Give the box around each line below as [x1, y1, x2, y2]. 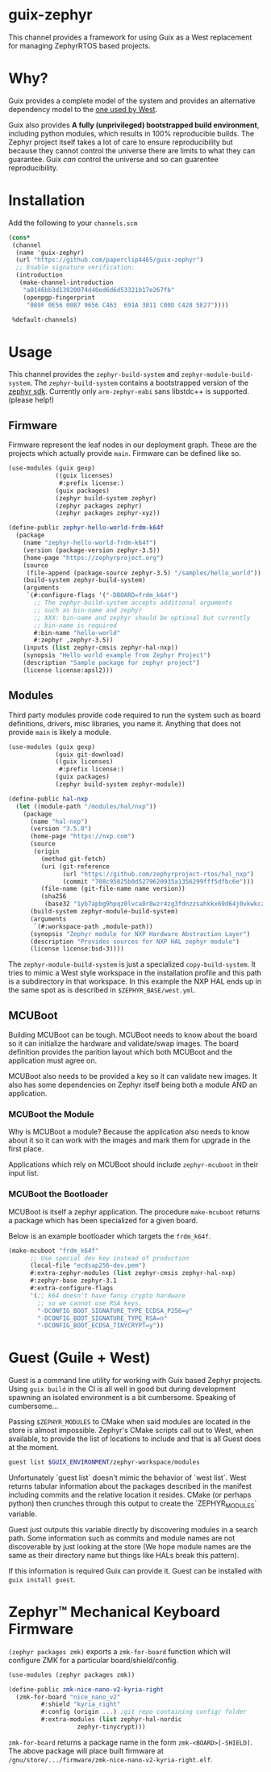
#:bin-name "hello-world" [33, 629, 121, 637]
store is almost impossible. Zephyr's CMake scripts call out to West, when [8, 1426, 254, 1436]
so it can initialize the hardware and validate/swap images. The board [8, 1039, 240, 1048]
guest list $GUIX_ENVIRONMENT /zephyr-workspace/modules [8, 1458, 200, 1466]
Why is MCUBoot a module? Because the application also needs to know [8, 1127, 250, 1137]
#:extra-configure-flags [29, 1285, 114, 1293]
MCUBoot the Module [8, 1108, 94, 1119]
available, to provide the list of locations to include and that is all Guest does [8, 1434, 261, 1444]
